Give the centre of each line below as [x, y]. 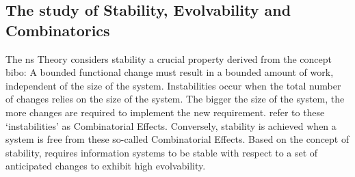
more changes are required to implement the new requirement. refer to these [165, 112]
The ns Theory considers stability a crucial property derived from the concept [169, 58]
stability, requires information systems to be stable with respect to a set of [162, 152]
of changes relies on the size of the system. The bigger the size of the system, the [175, 99]
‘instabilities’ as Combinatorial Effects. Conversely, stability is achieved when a [171, 125]
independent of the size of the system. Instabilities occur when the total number [173, 85]
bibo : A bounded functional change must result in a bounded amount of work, [170, 72]
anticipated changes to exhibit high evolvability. [106, 166]
